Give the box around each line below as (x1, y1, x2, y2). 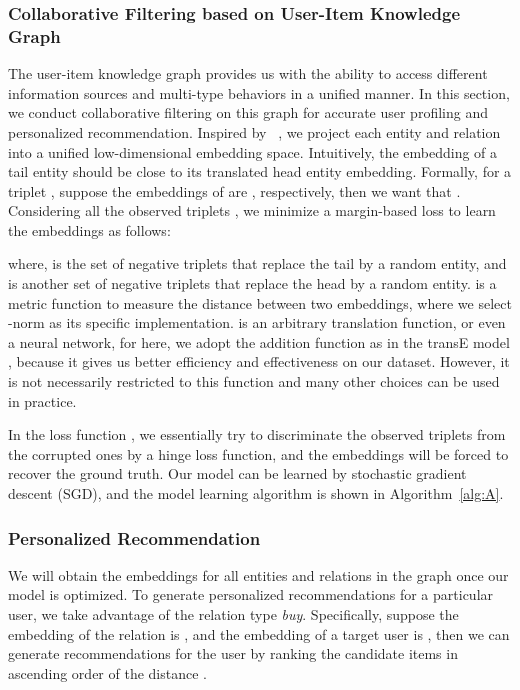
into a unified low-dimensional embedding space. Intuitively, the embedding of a (8, 141, 498, 162)
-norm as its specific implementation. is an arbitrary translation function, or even (8, 312, 506, 333)
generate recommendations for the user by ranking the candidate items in (8, 643, 458, 664)
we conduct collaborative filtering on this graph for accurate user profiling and (8, 102, 488, 123)
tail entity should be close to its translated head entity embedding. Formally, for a (8, 161, 512, 182)
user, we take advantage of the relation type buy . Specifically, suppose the (8, 604, 459, 625)
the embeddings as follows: (8, 219, 171, 240)
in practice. (8, 390, 77, 411)
